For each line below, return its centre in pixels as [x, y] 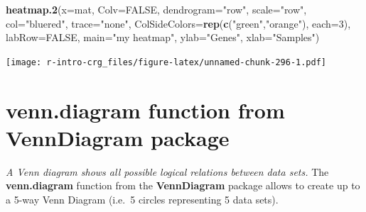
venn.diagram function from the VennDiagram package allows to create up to [183, 185]
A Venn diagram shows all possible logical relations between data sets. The [167, 171]
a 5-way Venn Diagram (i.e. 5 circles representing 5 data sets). [142, 199]
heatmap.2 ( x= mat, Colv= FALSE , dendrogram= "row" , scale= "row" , [156, 9]
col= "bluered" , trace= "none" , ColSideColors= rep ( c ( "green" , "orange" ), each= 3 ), [178, 23]
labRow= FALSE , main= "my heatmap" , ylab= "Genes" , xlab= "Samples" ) [163, 37]
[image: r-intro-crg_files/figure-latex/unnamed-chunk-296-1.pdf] [166, 62]
